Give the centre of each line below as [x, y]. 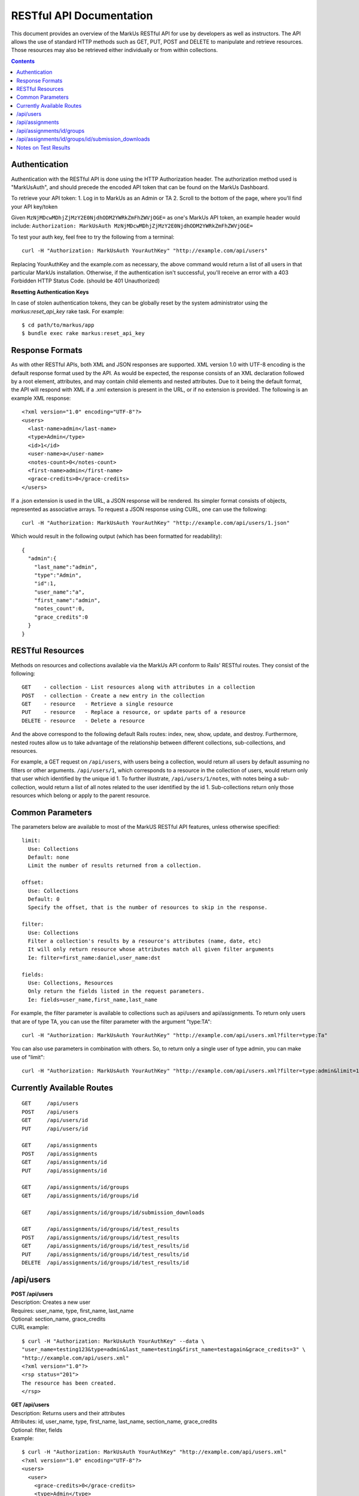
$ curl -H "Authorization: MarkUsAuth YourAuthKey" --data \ [113, 1341]
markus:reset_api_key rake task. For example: [67, 311]
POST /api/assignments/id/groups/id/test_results [101, 1237]
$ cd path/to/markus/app [58, 325]
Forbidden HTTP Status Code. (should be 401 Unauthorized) [86, 281]
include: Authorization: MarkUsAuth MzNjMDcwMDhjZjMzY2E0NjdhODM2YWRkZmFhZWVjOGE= [132, 226]
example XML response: [41, 398]
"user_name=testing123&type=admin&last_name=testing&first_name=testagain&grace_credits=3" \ [164, 1350]
